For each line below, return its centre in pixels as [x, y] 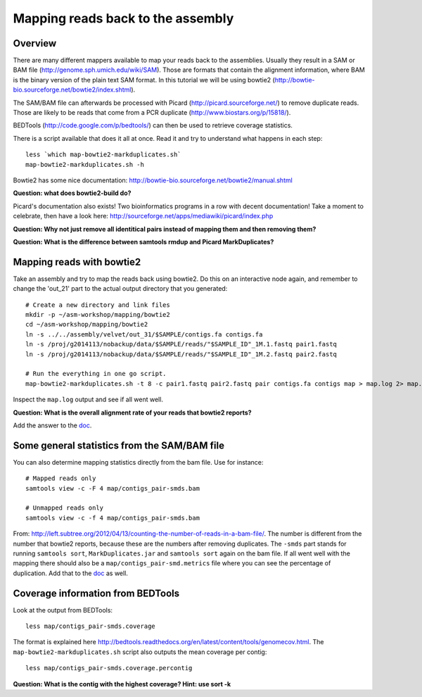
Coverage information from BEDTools [96, 593]
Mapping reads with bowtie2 [77, 262]
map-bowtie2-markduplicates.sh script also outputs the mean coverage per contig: [140, 652]
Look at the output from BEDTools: [63, 610]
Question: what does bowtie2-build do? [72, 193]
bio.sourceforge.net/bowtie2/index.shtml [72, 90]
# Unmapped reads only [65, 508]
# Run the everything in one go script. [96, 374]
